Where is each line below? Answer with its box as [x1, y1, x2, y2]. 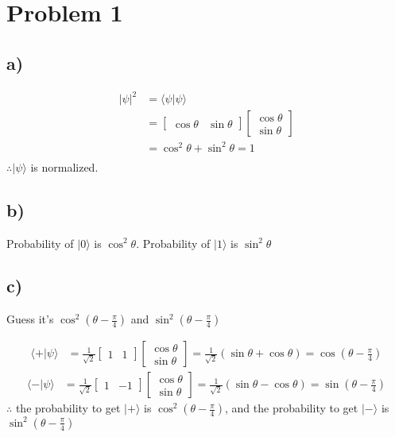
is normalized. [30, 158, 99, 175]
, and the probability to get [225, 400, 358, 416]
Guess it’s [6, 311, 54, 327]
